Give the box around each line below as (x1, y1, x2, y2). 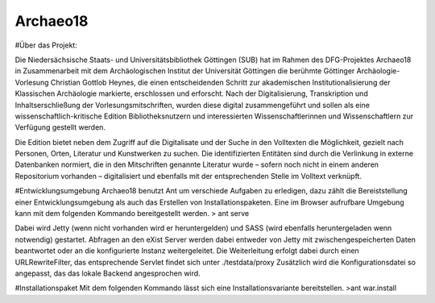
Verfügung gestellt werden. (14, 122, 106, 132)
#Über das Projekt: (14, 40, 78, 50)
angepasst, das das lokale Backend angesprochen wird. (14, 268, 201, 278)
